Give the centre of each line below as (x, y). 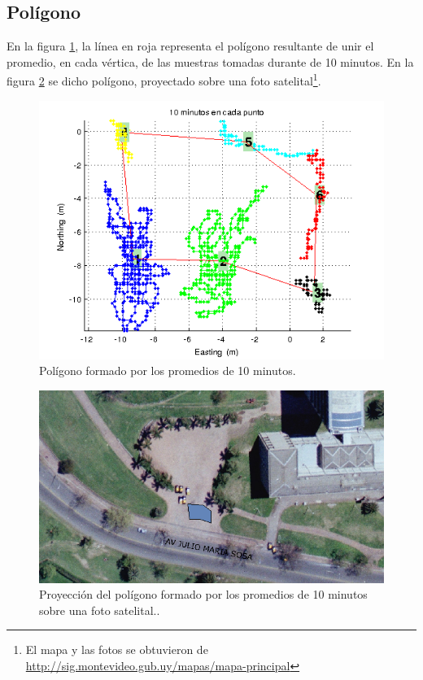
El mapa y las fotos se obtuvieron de (117, 649)
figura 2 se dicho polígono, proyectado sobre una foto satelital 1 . (164, 80)
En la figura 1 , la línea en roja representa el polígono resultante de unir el (190, 46)
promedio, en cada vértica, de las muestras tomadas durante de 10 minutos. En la (210, 61)
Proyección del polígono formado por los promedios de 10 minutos (203, 594)
